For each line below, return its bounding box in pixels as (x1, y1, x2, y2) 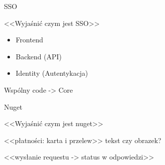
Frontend (15, 34, 43, 45)
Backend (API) (15, 51, 62, 61)
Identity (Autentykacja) (15, 68, 88, 78)
